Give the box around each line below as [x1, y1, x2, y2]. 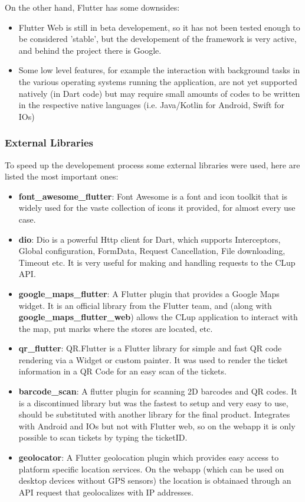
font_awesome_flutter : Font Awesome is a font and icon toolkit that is [18, 190, 287, 202]
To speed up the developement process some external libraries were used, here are [5, 158, 300, 171]
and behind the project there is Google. [18, 44, 162, 56]
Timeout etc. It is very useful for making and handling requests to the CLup [18, 256, 296, 268]
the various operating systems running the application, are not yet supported [18, 75, 297, 87]
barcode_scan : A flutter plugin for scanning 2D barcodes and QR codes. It [18, 385, 297, 397]
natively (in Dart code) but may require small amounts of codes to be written [18, 87, 300, 99]
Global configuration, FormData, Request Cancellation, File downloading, [18, 245, 286, 257]
